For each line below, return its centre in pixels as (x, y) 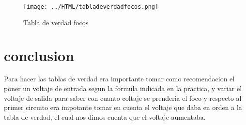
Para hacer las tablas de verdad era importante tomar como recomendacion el (119, 79)
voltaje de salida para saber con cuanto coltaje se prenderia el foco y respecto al (123, 98)
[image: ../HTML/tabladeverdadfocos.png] (91, 7)
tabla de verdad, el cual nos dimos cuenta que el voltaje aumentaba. (105, 117)
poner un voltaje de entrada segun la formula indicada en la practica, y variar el (123, 88)
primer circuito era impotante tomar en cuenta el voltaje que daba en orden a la (123, 107)
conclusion (39, 55)
